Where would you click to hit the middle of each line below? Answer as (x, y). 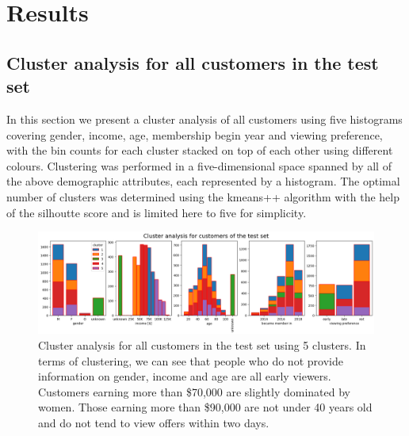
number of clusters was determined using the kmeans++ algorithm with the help (203, 196)
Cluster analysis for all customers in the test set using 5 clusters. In (202, 344)
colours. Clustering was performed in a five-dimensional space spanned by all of (199, 165)
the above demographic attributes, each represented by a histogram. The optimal (203, 181)
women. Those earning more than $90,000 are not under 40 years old (205, 407)
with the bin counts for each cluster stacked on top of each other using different (200, 150)
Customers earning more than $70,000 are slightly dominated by (194, 391)
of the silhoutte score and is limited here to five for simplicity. (157, 212)
